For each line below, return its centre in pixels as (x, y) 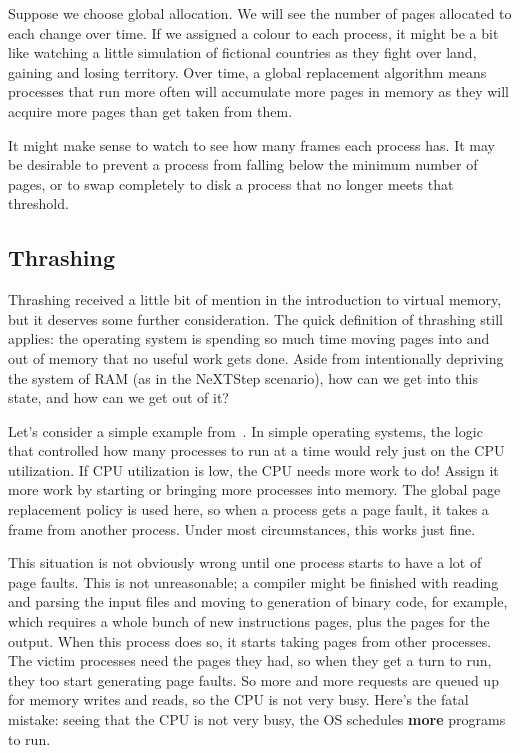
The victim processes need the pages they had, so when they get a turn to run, (250, 660)
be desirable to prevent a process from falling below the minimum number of (243, 164)
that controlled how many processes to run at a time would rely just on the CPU (256, 450)
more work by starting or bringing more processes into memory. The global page (254, 489)
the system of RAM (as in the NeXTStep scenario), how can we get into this (243, 377)
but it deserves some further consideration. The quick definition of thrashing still (255, 318)
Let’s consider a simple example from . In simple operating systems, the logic (245, 430)
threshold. (38, 203)
